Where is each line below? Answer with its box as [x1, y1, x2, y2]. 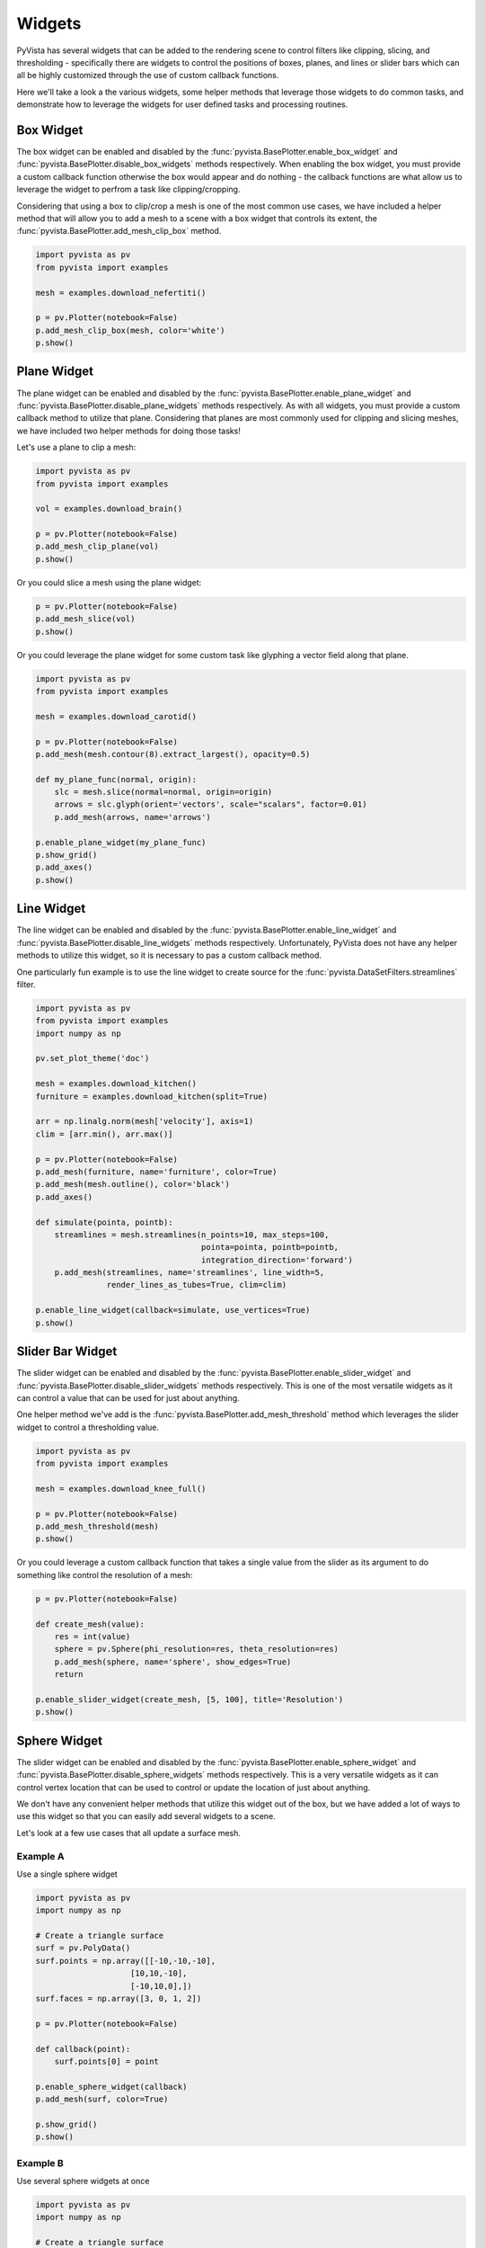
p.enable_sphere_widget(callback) [35, 2082, 188, 2092]
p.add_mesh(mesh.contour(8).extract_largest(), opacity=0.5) [35, 749, 311, 759]
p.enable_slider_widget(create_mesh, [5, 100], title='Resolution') [35, 1694, 344, 1704]
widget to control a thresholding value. [16, 1422, 160, 1432]
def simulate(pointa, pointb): [35, 1217, 174, 1227]
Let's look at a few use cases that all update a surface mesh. [16, 1827, 242, 1838]
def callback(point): [35, 2044, 131, 2054]
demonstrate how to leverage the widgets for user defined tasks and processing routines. [16, 99, 348, 110]
